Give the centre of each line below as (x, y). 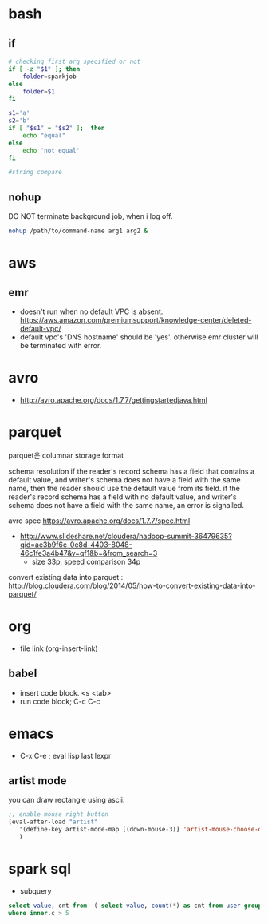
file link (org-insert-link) (59, 648)
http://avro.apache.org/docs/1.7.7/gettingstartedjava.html (113, 399)
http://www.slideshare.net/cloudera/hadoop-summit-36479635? (126, 536)
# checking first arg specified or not (75, 61)
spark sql (40, 869)
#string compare (35, 173)
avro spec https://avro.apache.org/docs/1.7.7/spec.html (99, 521)
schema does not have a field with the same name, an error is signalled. (126, 505)
